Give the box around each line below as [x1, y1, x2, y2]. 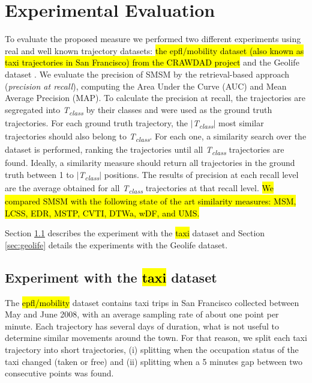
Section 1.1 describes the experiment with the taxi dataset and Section [5, 227, 265, 239]
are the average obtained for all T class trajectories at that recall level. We [5, 181, 274, 195]
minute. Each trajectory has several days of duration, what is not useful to [5, 319, 279, 332]
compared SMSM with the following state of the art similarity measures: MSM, [5, 195, 296, 207]
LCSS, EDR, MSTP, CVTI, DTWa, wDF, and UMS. [5, 206, 200, 219]
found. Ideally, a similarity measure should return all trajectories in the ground [5, 156, 295, 169]
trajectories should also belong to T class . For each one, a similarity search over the [5, 129, 307, 144]
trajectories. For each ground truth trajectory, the [5, 116, 188, 129]
